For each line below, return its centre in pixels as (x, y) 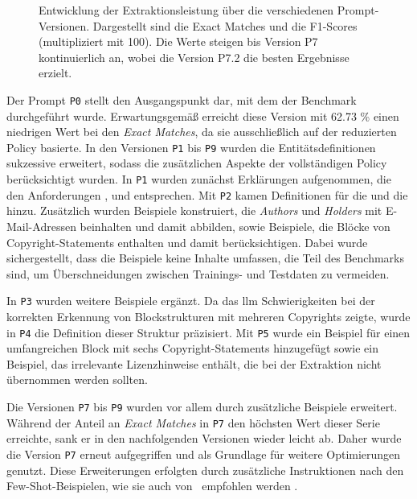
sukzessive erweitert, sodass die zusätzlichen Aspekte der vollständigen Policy (197, 163)
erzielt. (55, 73)
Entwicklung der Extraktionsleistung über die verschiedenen (186, 10)
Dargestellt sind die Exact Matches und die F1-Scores (225, 25)
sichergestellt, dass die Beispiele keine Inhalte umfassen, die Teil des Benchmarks (205, 258)
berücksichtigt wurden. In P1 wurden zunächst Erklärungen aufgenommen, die (199, 179)
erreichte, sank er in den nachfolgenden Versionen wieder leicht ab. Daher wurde (204, 438)
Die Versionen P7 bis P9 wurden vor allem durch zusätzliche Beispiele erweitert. (202, 407)
